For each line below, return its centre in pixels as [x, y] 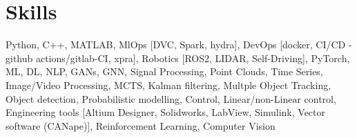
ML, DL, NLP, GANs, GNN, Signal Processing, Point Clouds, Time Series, [164, 71]
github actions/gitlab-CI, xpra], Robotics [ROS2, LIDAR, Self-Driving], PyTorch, [178, 58]
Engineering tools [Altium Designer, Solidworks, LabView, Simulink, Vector [166, 112]
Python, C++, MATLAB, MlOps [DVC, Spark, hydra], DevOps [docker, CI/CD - [179, 45]
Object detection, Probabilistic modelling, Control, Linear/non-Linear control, [171, 98]
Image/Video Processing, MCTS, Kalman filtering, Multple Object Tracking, [168, 85]
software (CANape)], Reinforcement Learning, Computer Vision [141, 125]
